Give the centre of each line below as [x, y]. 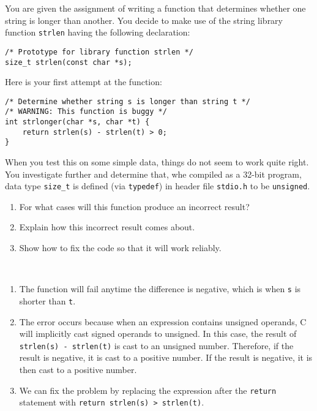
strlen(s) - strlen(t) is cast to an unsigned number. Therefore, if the [156, 345]
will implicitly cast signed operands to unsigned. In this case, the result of [158, 334]
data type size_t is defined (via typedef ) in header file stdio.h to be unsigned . [158, 186]
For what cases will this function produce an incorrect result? [134, 206]
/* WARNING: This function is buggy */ [86, 112]
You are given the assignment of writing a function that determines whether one [155, 8]
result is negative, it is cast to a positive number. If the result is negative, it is [166, 357]
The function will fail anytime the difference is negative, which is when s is [160, 289]
